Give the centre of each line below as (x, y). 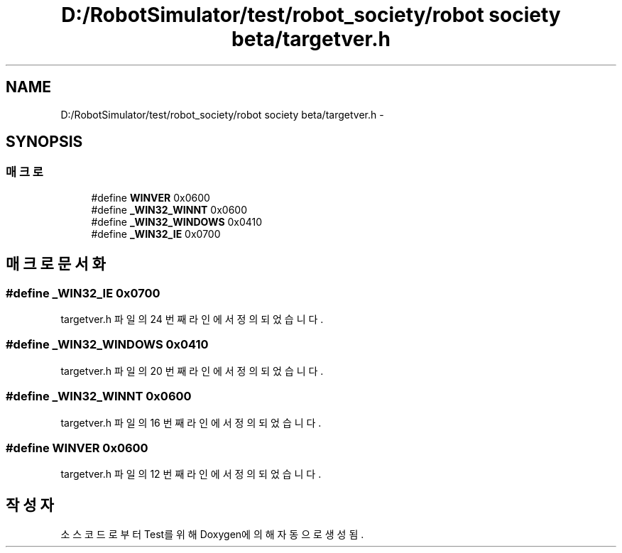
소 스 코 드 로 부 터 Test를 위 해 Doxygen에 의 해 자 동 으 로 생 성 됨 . (212, 535)
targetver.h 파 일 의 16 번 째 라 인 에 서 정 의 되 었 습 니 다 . (191, 422)
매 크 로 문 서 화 (56, 264)
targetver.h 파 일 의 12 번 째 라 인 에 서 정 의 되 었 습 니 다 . (191, 474)
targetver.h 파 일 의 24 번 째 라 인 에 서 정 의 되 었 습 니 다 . (192, 319)
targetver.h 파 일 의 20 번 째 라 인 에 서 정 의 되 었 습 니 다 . (192, 371)
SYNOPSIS (44, 142)
